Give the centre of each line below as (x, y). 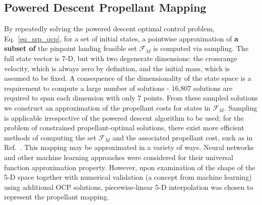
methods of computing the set (50, 137)
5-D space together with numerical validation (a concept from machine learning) (128, 177)
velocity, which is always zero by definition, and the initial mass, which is (117, 68)
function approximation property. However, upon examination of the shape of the (130, 167)
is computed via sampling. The (201, 48)
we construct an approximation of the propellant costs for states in (107, 107)
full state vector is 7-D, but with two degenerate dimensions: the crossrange (121, 58)
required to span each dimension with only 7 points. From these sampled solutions (131, 98)
